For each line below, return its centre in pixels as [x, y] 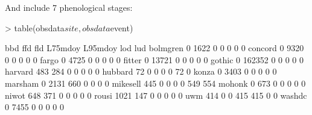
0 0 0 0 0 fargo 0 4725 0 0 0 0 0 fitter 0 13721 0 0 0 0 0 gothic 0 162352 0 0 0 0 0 [154, 59]
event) [122, 27]
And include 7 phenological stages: [69, 7]
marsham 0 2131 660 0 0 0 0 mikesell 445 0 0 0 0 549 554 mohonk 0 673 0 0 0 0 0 [155, 83]
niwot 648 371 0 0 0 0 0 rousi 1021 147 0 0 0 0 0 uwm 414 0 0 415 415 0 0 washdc [156, 95]
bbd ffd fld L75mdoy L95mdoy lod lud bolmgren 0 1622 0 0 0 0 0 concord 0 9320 [154, 48]
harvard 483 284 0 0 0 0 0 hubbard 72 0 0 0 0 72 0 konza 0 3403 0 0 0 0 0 [141, 71]
